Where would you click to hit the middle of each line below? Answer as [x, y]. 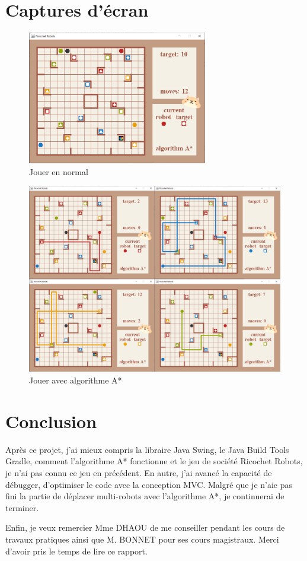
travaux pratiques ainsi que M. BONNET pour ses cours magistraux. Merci [142, 539]
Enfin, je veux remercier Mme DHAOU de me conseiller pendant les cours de [145, 527]
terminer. [22, 507]
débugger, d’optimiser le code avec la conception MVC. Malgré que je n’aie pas [149, 484]
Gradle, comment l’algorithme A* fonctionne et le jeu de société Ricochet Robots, [154, 461]
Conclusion [51, 421]
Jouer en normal [59, 171]
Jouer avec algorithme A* [76, 380]
